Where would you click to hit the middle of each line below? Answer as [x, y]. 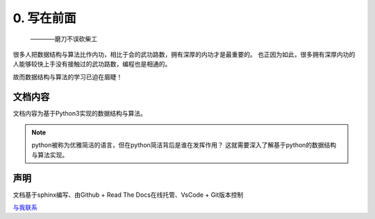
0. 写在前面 [44, 18]
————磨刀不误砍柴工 [64, 39]
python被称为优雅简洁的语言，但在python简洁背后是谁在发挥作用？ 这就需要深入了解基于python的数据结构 [184, 145]
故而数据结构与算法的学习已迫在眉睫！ [68, 77]
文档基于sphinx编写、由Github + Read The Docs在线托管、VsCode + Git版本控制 [128, 195]
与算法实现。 [50, 155]
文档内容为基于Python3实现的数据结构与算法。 [80, 113]
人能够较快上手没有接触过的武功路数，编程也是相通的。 [92, 64]
